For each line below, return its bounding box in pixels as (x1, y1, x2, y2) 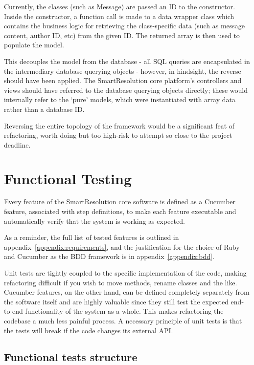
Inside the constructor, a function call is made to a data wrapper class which (4, 11, 234, 21)
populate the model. (4, 40, 64, 50)
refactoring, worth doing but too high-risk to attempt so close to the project (4, 130, 232, 140)
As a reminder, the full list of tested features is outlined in (4, 232, 179, 242)
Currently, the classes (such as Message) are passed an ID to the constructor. (4, 1, 235, 11)
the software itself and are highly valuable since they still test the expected (4, 296, 229, 306)
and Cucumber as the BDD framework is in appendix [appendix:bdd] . (4, 251, 214, 261)
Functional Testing (4, 168, 132, 188)
